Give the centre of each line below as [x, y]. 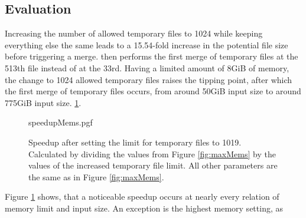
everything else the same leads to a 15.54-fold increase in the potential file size [147, 44]
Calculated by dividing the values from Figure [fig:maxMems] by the [152, 153]
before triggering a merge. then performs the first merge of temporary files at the [152, 56]
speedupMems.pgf [61, 122]
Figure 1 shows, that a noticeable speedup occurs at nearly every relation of [142, 196]
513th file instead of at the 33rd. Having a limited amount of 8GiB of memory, [147, 67]
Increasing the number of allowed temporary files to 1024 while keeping [134, 33]
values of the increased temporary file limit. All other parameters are [153, 165]
